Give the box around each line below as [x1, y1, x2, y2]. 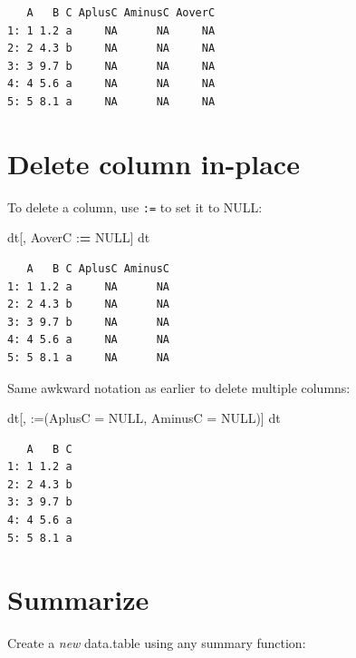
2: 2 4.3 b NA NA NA [7, 42, 216, 55]
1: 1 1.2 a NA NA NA [7, 24, 216, 37]
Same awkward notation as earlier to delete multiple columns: [7, 378, 351, 397]
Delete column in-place [7, 144, 300, 182]
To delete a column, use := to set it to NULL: [7, 197, 263, 216]
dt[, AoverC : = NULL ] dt [7, 228, 150, 247]
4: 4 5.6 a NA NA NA [7, 77, 216, 91]
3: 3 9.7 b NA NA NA [7, 59, 216, 73]
